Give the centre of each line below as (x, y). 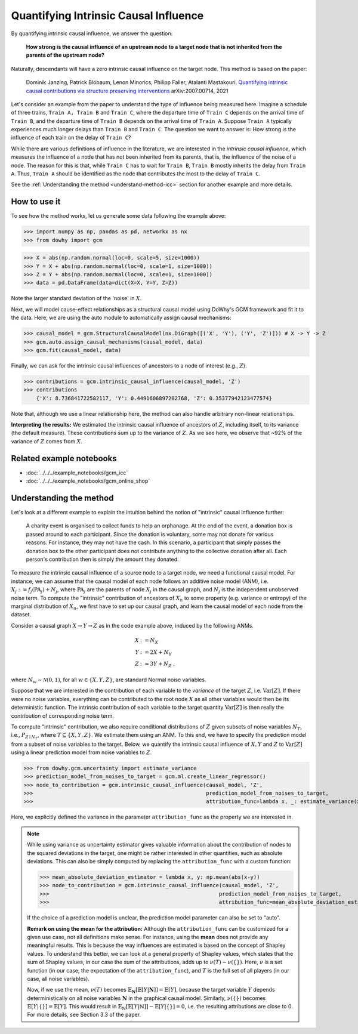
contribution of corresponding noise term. (63, 715)
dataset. (21, 615)
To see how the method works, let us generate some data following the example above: (118, 216)
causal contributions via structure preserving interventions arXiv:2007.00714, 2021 (127, 91)
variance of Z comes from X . (47, 441)
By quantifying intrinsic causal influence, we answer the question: (92, 33)
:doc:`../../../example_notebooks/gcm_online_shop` (88, 481)
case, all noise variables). (58, 979)
